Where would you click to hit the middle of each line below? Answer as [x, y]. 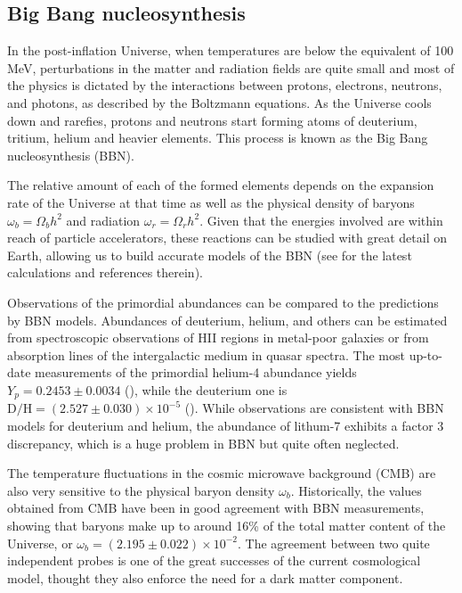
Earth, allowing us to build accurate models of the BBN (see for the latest [210, 255]
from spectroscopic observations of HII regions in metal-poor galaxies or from [218, 338]
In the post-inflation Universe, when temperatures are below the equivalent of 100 [231, 50]
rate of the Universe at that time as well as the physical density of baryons [211, 202]
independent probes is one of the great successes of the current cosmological [214, 560]
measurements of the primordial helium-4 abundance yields [196, 372]
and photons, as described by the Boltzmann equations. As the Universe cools [219, 102]
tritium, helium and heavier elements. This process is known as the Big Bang [218, 138]
